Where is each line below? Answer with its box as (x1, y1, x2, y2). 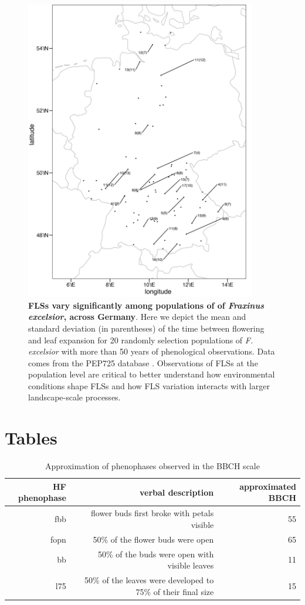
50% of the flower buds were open (93, 533, 214, 545)
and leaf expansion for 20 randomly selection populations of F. (28, 333, 253, 346)
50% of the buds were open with (97, 547, 214, 560)
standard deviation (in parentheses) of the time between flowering (28, 322, 265, 334)
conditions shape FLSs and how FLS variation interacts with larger (28, 379, 270, 392)
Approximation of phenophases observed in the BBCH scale (45, 460, 260, 472)
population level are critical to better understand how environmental (28, 368, 275, 380)
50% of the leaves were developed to (84, 573, 214, 586)
